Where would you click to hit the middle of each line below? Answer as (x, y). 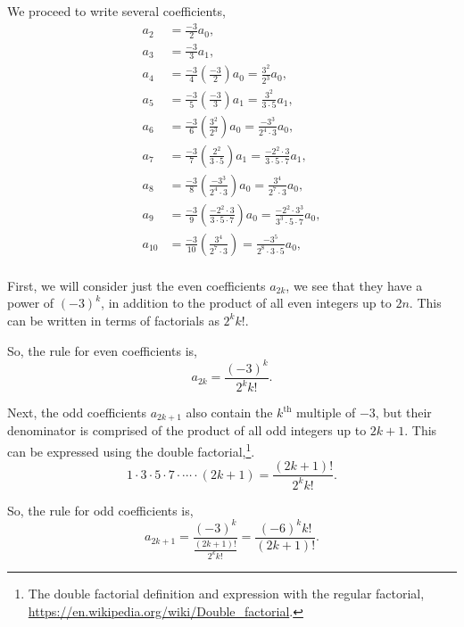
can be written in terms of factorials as (113, 320)
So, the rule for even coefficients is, (102, 350)
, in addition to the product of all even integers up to (246, 303)
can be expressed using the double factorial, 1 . (131, 450)
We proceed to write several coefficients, (116, 11)
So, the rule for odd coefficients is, (100, 510)
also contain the (229, 412)
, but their (403, 412)
